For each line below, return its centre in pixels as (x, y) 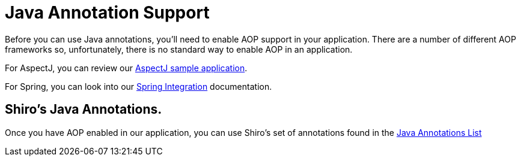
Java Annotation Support (107, 13)
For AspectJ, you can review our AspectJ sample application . (126, 68)
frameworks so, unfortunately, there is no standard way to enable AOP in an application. (179, 49)
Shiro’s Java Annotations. (84, 110)
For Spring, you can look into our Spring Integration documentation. (139, 86)
